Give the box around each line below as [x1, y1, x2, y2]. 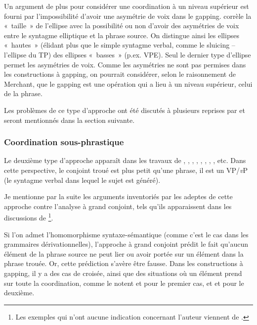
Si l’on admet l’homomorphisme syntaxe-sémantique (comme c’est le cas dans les [4, 229, 249, 239]
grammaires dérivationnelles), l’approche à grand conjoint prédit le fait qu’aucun [4, 239, 248, 249]
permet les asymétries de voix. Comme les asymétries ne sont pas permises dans [4, 59, 246, 69]
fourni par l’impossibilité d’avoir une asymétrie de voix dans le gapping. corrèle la [4, 10, 252, 21]
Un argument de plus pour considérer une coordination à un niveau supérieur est [4, 1, 249, 11]
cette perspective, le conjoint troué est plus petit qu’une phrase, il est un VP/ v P [4, 164, 248, 175]
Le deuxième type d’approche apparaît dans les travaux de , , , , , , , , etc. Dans [4, 155, 246, 165]
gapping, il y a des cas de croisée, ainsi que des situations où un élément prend [4, 268, 242, 278]
